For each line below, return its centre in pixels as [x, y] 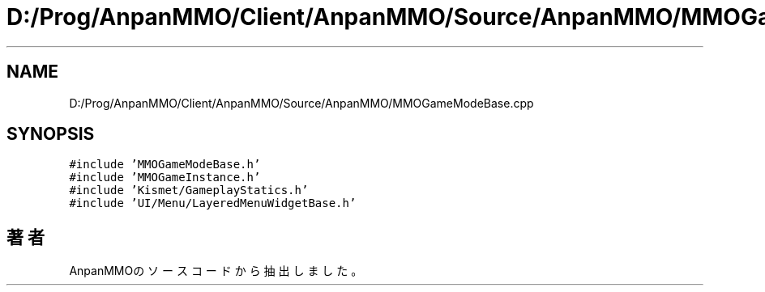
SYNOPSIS [51, 134]
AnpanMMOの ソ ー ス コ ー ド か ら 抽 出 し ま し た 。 [216, 271]
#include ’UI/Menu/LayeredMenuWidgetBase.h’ [213, 203]
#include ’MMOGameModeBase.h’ [165, 165]
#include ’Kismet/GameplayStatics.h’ [189, 190]
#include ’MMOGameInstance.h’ [165, 178]
